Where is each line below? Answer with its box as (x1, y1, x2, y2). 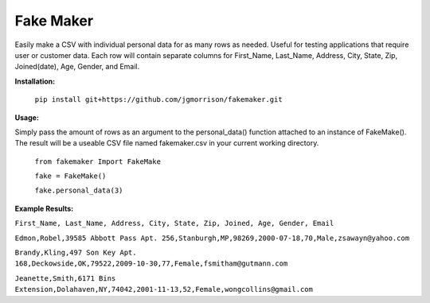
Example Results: (14, 204, 74, 213)
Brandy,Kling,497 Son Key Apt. (14, 248, 137, 258)
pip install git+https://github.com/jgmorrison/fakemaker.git (34, 95, 283, 104)
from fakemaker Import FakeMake (34, 157, 161, 166)
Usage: (14, 112, 40, 122)
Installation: (14, 76, 56, 86)
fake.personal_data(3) (34, 186, 123, 195)
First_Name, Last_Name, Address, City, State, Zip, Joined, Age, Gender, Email (14, 219, 334, 228)
